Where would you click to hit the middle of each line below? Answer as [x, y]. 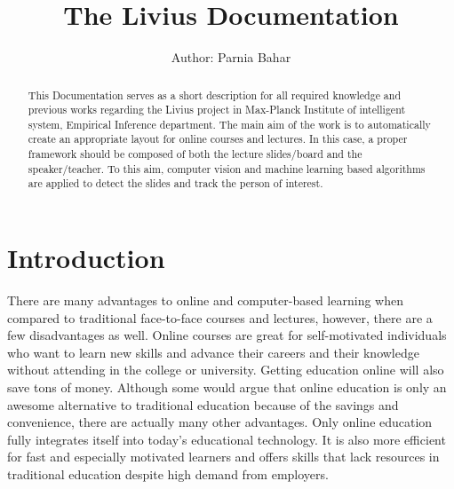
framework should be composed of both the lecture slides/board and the [195, 154]
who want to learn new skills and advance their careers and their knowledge [213, 352]
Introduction [86, 258]
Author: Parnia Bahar [231, 57]
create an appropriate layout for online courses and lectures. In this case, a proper [218, 139]
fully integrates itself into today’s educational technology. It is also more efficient [227, 439]
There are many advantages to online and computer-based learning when [205, 300]
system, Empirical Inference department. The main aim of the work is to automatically [229, 124]
